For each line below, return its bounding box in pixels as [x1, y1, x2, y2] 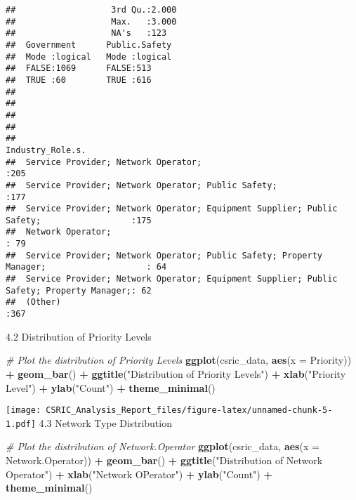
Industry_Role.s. [6, 145, 86, 155]
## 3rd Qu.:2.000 [6, 5, 177, 15]
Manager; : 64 [6, 262, 167, 272]
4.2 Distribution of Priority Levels [6, 329, 152, 343]
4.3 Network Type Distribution [39, 415, 172, 430]
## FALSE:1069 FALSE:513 [6, 63, 152, 74]
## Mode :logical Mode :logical [6, 51, 172, 62]
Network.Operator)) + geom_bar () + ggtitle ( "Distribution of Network [6, 453, 323, 467]
